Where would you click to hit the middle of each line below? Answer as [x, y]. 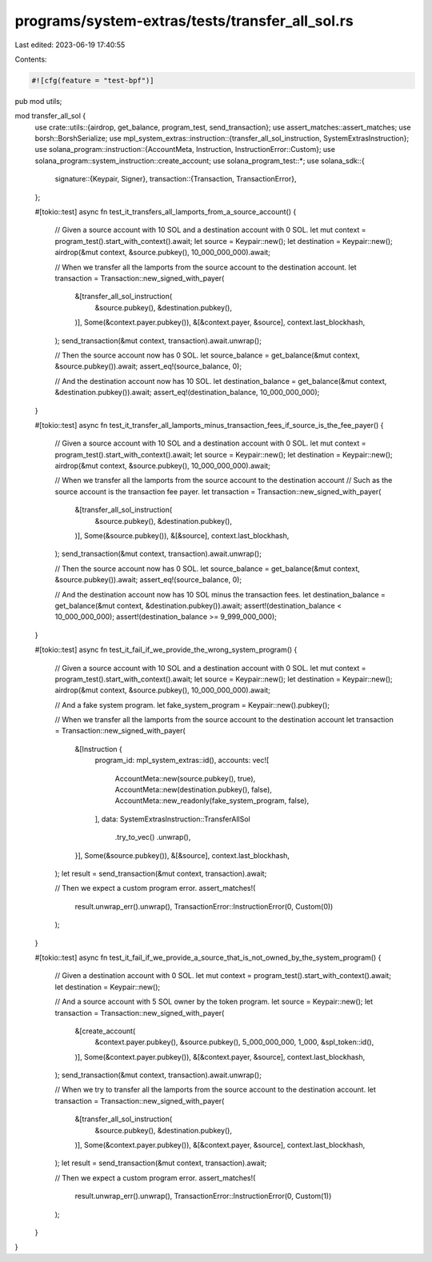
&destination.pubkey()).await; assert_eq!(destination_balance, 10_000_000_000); [187, 393]
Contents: [31, 59]
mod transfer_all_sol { [50, 116]
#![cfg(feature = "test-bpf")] [93, 80]
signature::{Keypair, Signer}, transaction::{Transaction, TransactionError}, [176, 179]
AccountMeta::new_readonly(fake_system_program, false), [212, 801]
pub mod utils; [38, 101]
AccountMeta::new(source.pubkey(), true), [185, 778]
